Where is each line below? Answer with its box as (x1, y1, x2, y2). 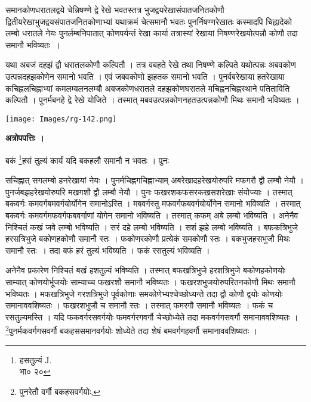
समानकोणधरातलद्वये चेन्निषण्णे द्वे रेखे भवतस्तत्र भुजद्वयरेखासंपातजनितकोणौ (5, 4, 224, 15)
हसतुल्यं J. (19, 353, 52, 366)
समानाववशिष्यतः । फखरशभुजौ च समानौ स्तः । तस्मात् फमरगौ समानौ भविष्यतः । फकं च (5, 299, 273, 311)
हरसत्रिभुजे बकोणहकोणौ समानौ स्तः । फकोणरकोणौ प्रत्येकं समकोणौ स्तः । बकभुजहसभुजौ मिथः (5, 232, 291, 245)
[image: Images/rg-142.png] (5, 114, 117, 123)
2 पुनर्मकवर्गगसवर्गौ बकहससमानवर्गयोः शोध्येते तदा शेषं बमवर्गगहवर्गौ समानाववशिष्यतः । (5, 323, 258, 337)
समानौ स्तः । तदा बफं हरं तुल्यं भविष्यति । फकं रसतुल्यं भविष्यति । (5, 244, 210, 256)
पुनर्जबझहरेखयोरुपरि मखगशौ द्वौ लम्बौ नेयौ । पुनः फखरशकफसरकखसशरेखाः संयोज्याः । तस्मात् (5, 185, 292, 198)
